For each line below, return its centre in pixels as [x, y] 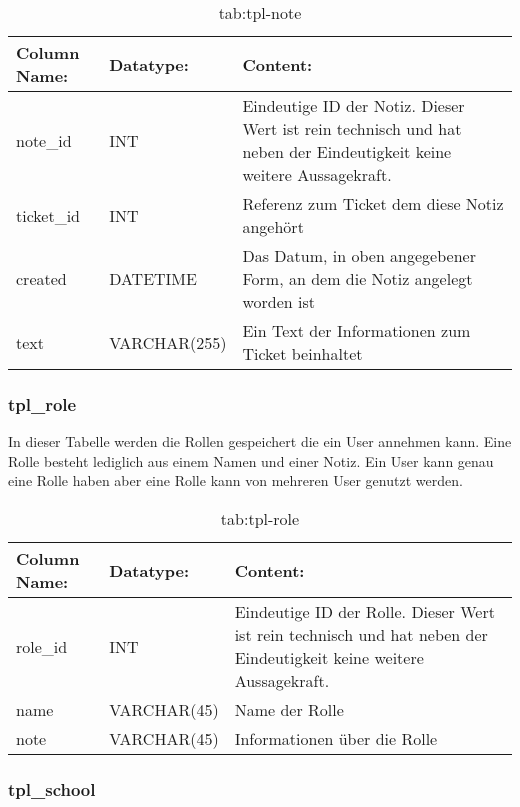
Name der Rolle [289, 709]
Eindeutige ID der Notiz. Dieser [353, 105]
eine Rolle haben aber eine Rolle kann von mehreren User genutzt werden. [235, 480]
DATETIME [153, 278]
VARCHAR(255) [168, 342]
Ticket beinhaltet [302, 353]
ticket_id [48, 215]
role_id [42, 646]
